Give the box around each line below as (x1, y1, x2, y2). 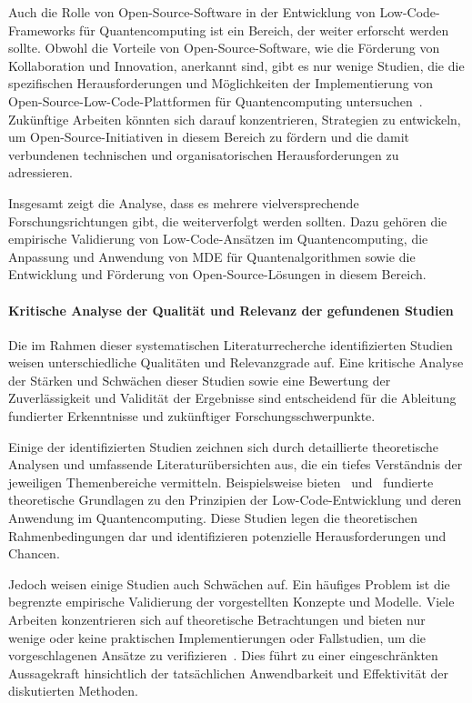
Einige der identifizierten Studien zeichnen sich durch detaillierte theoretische (8, 437, 439, 456)
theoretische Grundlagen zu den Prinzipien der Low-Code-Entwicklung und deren (8, 490, 462, 509)
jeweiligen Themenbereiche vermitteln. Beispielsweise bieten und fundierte (8, 472, 434, 491)
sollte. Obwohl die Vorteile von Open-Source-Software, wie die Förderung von (8, 38, 440, 57)
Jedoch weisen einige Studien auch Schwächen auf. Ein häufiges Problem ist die (8, 574, 450, 593)
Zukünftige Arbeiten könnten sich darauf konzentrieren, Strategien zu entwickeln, (8, 109, 461, 128)
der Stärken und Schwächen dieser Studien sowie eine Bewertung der (8, 370, 391, 389)
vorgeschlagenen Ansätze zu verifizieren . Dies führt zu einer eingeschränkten (8, 646, 438, 665)
